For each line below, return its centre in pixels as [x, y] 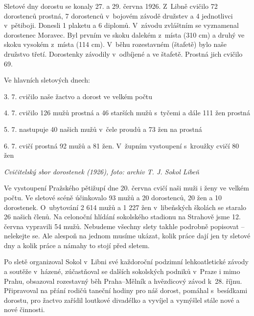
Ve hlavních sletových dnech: [47, 80]
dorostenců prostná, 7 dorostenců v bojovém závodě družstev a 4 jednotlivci [118, 15]
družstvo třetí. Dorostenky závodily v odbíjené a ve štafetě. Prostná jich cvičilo [123, 53]
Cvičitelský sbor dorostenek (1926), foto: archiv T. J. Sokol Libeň [102, 171]
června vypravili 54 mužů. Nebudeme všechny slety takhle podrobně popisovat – [124, 226]
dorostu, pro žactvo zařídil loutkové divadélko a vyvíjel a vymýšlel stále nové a [122, 300]
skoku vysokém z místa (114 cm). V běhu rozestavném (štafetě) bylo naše [115, 44]
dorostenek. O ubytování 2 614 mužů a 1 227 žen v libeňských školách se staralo [125, 207]
